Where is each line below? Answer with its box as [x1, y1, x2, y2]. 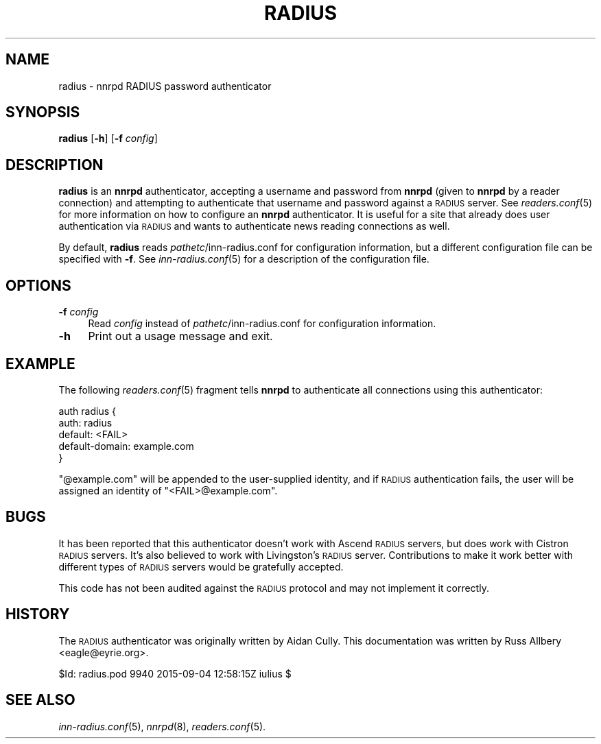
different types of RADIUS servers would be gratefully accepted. [58, 560, 344, 573]
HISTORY [5, 605, 70, 623]
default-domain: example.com [58, 440, 194, 452]
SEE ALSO [5, 691, 75, 709]
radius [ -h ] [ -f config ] [58, 132, 158, 145]
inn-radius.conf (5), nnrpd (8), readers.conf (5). [58, 720, 266, 732]
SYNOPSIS [5, 104, 80, 121]
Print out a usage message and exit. [88, 329, 273, 344]
